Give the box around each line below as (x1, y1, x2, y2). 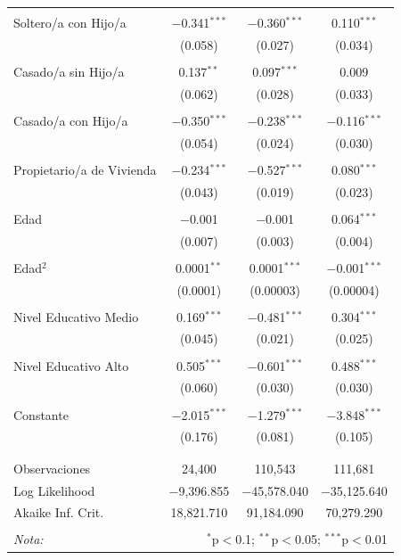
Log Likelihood (13, 481, 95, 499)
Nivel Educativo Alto (13, 356, 129, 375)
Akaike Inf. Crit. (13, 503, 104, 522)
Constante (13, 405, 69, 424)
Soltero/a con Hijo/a (13, 13, 127, 31)
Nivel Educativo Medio (13, 307, 139, 325)
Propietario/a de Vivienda (13, 160, 157, 178)
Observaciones (13, 458, 91, 477)
